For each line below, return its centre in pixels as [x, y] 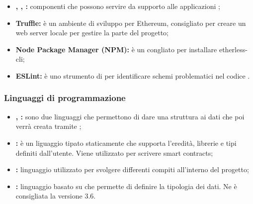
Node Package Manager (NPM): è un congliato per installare [116, 49]
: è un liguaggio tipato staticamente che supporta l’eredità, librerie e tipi [126, 143]
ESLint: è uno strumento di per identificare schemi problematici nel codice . [133, 75]
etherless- [233, 49]
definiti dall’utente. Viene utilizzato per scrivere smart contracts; [114, 153]
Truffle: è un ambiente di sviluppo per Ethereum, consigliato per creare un [131, 23]
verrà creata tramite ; [48, 126]
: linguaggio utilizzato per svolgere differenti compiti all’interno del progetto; [132, 169]
